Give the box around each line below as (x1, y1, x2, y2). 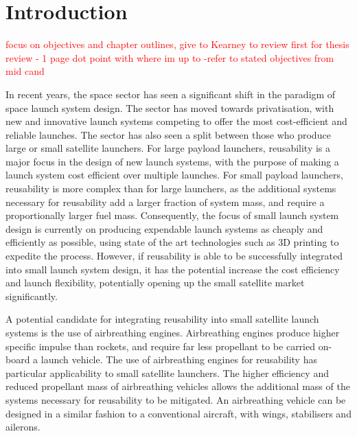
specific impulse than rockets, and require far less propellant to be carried (5, 339, 315, 353)
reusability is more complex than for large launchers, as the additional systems (5, 181, 336, 196)
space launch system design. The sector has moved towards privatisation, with (5, 100, 334, 115)
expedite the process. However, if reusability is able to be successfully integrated (5, 249, 343, 263)
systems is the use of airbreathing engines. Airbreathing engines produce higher (5, 325, 340, 339)
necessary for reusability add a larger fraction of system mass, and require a (5, 194, 325, 209)
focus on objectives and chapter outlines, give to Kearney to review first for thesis (5, 37, 349, 51)
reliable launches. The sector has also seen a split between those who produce (5, 127, 331, 141)
